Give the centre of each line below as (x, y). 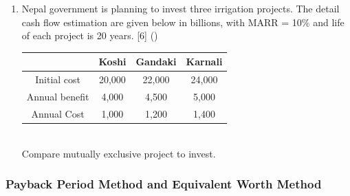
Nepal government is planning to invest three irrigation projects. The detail (181, 8)
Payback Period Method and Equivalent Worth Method (164, 184)
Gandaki (156, 62)
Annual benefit (58, 96)
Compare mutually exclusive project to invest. (119, 153)
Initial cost (58, 79)
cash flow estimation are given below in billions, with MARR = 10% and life (183, 22)
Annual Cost (58, 113)
